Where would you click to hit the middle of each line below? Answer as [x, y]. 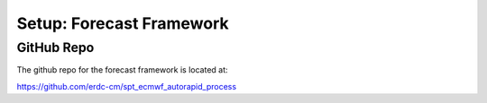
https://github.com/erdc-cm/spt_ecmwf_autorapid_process [127, 86]
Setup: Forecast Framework [123, 23]
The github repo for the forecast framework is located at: [123, 70]
